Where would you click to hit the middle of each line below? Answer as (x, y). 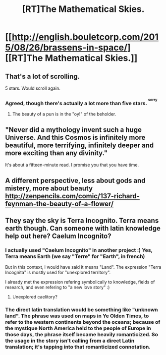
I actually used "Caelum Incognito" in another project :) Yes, (79, 250)
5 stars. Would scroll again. (33, 88)
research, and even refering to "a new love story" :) (57, 287)
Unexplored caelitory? (35, 297)
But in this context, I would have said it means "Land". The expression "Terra (83, 267)
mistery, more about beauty (49, 188)
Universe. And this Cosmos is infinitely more (75, 137)
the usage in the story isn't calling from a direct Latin (70, 341)
